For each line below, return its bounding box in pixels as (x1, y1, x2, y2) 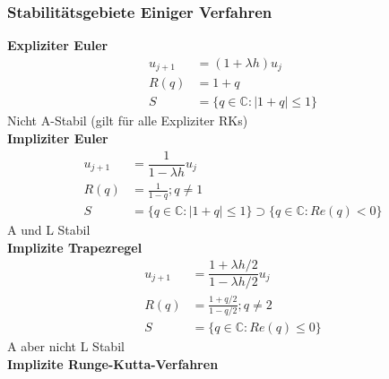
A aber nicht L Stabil (7, 337, 125, 356)
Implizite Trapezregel (7, 237, 143, 256)
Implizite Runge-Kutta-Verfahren (7, 354, 219, 373)
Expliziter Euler (7, 36, 108, 55)
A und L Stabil (7, 220, 91, 239)
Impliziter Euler (7, 128, 108, 147)
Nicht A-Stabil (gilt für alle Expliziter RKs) (7, 111, 248, 130)
